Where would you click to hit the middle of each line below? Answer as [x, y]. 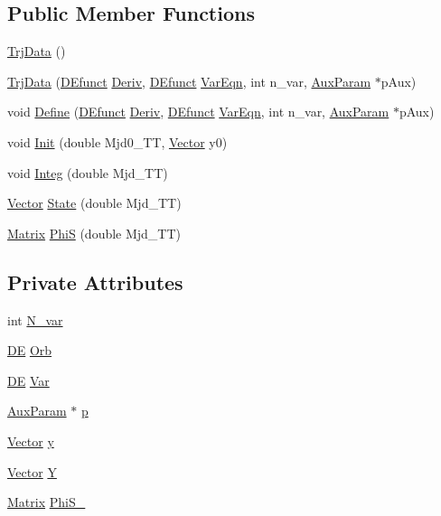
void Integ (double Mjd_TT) [88, 172]
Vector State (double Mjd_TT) [94, 203]
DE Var [28, 380]
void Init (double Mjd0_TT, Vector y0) [117, 141]
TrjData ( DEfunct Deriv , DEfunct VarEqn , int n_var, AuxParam [189, 81]
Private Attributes [95, 281]
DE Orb [30, 350]
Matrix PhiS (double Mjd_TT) [94, 233]
